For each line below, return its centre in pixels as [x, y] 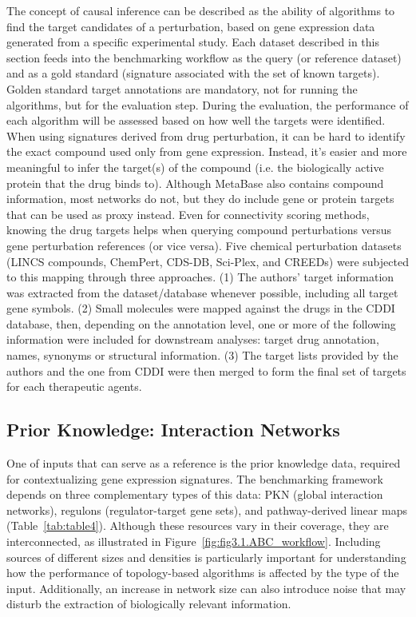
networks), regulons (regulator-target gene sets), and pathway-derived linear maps [207, 510]
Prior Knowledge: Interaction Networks [173, 430]
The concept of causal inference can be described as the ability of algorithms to [201, 10]
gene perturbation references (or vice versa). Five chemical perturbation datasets [204, 245]
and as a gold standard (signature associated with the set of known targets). [193, 73]
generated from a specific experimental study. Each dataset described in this [193, 42]
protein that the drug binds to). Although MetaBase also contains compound [195, 183]
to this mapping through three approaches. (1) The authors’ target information [200, 277]
